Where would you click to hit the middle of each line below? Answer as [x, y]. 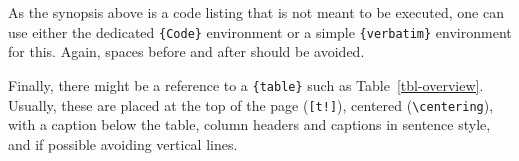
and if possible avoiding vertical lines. [123, 143]
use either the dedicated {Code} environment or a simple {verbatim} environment [260, 31]
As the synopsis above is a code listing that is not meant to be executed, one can [256, 12]
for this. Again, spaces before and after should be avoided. [186, 51]
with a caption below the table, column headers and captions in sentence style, [249, 124]
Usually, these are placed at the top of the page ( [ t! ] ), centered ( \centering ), [251, 104]
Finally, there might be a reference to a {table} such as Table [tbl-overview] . [246, 84]
